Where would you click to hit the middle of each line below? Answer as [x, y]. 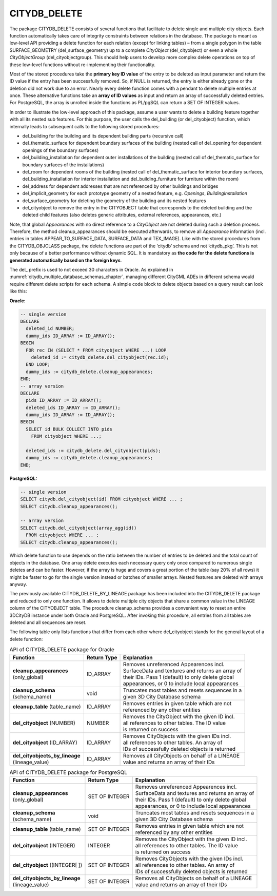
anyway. [18, 585]
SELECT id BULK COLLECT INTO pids [69, 429]
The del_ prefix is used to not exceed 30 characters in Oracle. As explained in [91, 270]
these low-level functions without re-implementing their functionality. [83, 65]
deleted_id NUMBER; [50, 329]
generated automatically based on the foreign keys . [66, 260]
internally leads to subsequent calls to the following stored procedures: [85, 126]
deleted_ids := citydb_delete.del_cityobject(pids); [93, 451]
